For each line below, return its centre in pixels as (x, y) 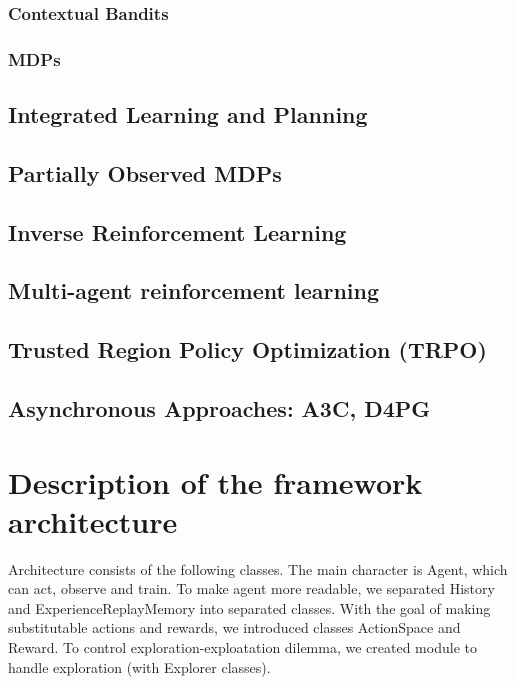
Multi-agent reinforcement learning (194, 290)
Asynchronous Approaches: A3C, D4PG (219, 407)
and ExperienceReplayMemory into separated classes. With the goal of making (249, 607)
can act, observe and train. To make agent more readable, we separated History (251, 588)
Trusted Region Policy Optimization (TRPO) (247, 349)
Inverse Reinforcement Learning (177, 231)
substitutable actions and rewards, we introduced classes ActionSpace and (234, 627)
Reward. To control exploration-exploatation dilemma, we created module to (242, 647)
